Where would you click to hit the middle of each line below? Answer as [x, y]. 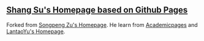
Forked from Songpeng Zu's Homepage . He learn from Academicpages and [102, 24]
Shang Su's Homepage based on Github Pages [97, 10]
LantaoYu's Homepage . [36, 31]
